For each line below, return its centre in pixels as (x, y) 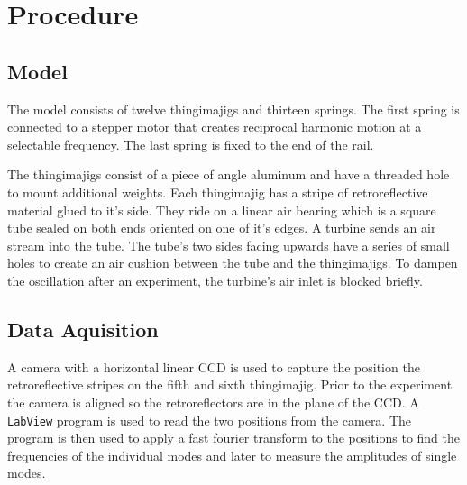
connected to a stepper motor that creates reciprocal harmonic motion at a (215, 127)
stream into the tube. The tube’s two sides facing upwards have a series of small (229, 245)
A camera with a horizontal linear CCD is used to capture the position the (214, 366)
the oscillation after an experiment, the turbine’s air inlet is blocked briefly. (215, 280)
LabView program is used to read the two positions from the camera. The (210, 420)
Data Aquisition (83, 329)
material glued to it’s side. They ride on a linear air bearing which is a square (222, 210)
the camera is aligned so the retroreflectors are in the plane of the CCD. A (213, 402)
